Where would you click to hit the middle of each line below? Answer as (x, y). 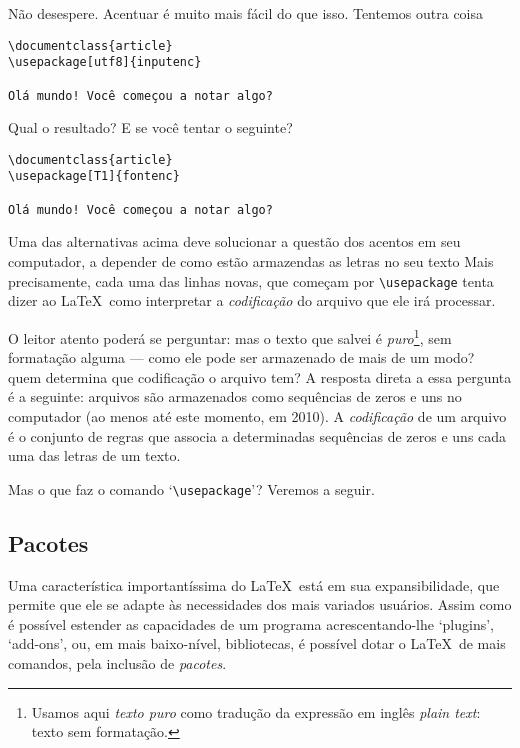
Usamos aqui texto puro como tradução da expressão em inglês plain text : (256, 711)
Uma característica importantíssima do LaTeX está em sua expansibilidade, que (254, 584)
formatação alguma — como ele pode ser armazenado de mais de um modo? (241, 357)
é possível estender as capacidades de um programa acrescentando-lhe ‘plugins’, (251, 623)
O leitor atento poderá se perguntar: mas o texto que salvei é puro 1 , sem (230, 336)
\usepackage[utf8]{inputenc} (105, 62)
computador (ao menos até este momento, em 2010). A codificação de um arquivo (257, 415)
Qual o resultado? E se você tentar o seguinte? (150, 127)
